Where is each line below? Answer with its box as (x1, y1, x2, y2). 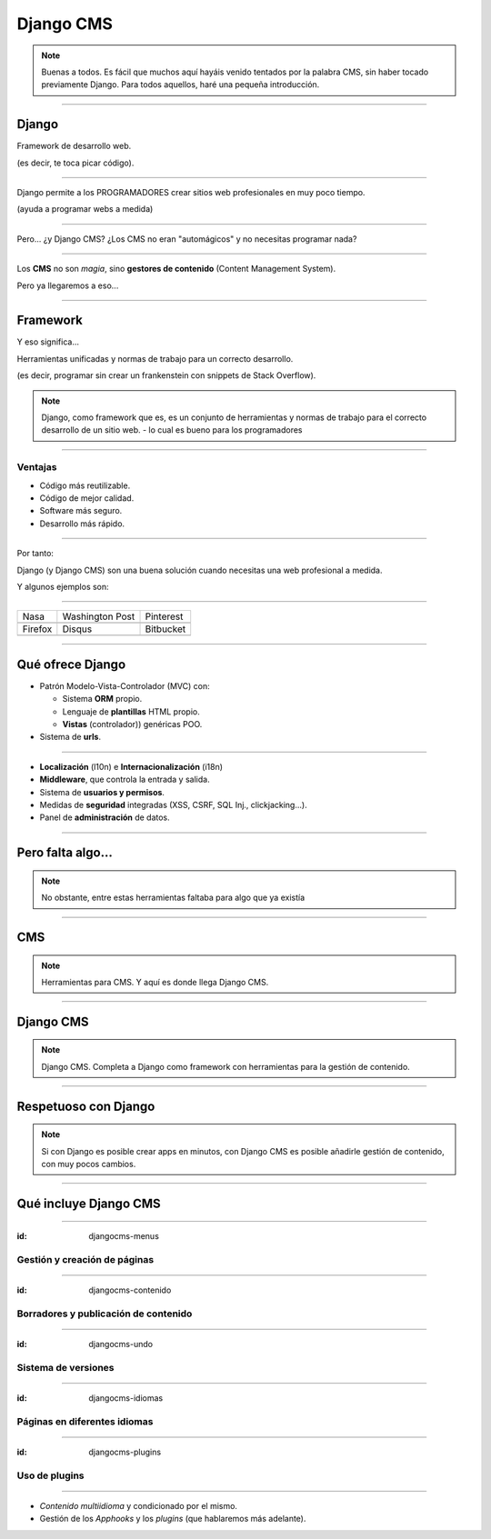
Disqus (62, 623, 93, 635)
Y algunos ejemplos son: (16, 581, 109, 592)
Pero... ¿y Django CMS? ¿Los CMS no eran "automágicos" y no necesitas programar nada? (16, 233, 357, 245)
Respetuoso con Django (16, 1098, 155, 1114)
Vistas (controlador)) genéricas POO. (62, 719, 203, 729)
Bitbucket (145, 623, 186, 635)
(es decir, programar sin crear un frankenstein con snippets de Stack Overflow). (16, 370, 316, 381)
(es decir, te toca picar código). (16, 157, 135, 168)
